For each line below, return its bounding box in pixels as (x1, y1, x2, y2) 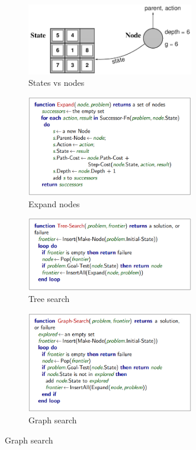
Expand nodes (28, 197, 80, 210)
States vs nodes (28, 76, 85, 89)
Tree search (28, 292, 70, 305)
